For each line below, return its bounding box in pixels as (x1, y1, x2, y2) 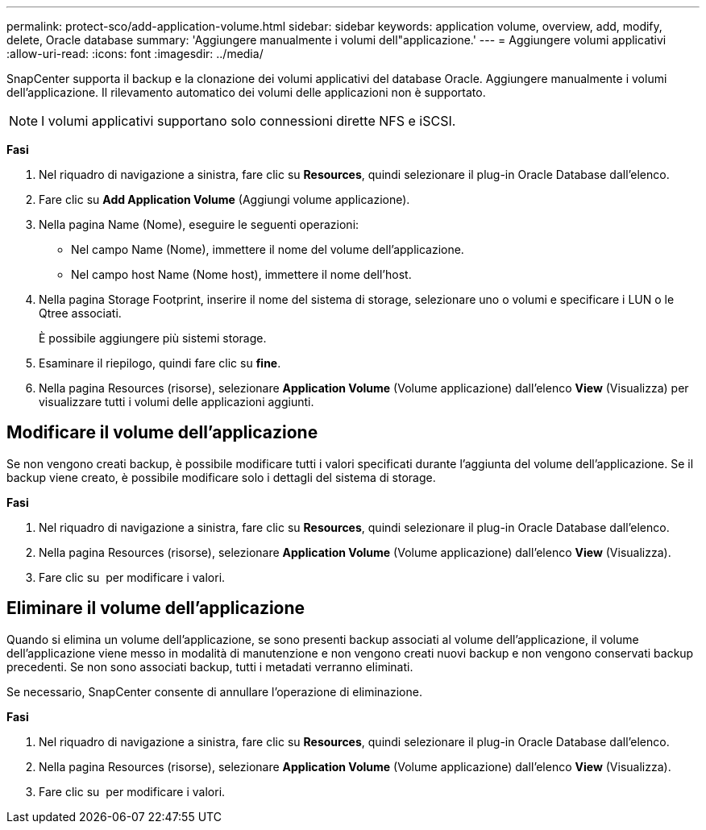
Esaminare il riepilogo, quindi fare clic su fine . (39, 356, 281, 370)
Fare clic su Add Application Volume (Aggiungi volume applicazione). (39, 193, 410, 206)
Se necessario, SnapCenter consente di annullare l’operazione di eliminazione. (6, 684, 422, 699)
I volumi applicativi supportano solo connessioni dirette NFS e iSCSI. (41, 113, 456, 129)
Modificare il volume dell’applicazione (6, 422, 318, 443)
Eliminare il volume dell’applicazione (6, 598, 305, 619)
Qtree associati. (39, 306, 122, 320)
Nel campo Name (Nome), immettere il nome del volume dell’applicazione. (71, 243, 464, 256)
